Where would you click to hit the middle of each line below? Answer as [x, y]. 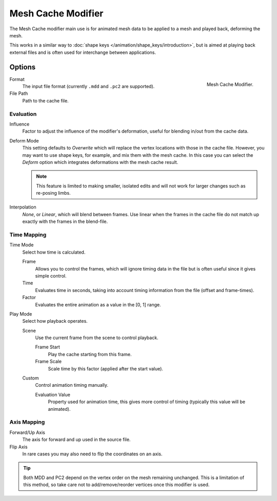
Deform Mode [24, 140]
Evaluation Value [53, 394]
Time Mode [22, 245]
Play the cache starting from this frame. [90, 354]
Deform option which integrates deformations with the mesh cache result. [100, 162]
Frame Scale [48, 362]
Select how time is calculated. [54, 252]
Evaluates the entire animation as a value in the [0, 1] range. [98, 304]
